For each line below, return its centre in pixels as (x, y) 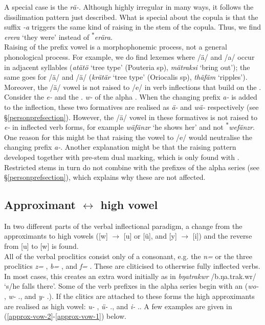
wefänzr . (242, 127)
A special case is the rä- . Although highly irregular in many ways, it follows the (129, 7)
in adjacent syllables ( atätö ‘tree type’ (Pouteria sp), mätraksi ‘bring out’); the (127, 67)
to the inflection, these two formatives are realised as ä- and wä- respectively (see (131, 107)
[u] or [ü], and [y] (150, 236)
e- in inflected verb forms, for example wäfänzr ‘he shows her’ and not (114, 127)
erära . (103, 37)
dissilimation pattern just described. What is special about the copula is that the (131, 17)
